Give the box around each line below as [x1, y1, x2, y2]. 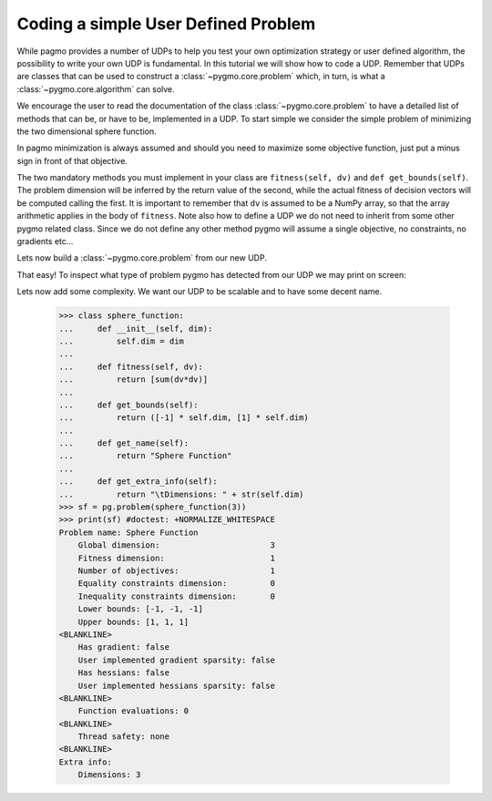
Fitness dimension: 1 [77, 552, 275, 563]
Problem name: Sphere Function [58, 527, 200, 538]
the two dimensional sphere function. [16, 126, 157, 137]
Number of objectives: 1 [77, 565, 275, 576]
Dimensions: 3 [77, 770, 141, 780]
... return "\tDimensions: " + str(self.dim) [58, 488, 304, 499]
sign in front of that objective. [16, 155, 128, 166]
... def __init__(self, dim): [58, 323, 213, 334]
